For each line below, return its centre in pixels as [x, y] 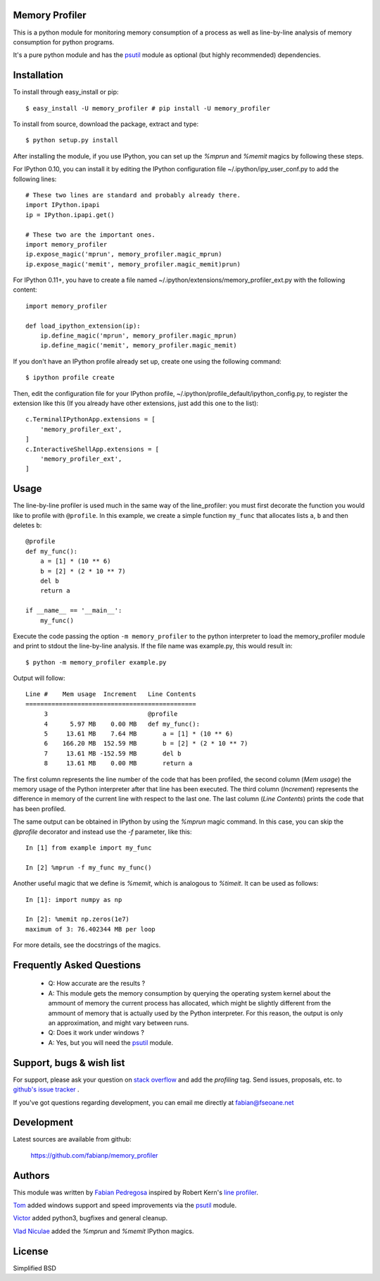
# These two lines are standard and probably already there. [133, 195]
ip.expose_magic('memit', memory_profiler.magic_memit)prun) [133, 264]
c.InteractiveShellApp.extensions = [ [93, 449]
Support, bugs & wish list [69, 1063]
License [31, 1251]
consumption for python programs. [64, 42]
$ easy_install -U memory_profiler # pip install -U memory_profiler [148, 108]
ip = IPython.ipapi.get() [70, 215]
